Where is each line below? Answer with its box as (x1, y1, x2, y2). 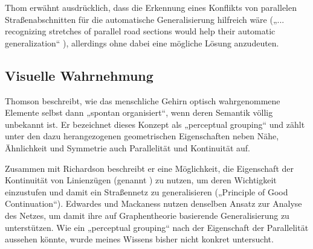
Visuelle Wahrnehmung (5, 66, 153, 84)
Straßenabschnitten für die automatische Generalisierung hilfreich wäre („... (5, 13, 285, 25)
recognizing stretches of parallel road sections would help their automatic (5, 25, 276, 37)
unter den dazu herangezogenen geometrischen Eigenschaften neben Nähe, (5, 130, 279, 142)
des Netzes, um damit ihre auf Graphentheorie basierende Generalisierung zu (5, 209, 289, 221)
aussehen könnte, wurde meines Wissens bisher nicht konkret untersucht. (5, 233, 274, 245)
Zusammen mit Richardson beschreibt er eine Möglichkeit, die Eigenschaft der (5, 162, 294, 174)
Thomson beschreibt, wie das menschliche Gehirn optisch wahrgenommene (5, 94, 280, 107)
